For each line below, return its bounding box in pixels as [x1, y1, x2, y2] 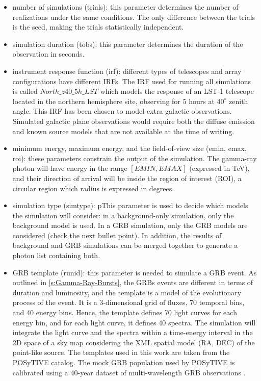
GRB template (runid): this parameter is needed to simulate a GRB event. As [12, 267, 257, 277]
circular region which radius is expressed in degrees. [12, 183, 174, 193]
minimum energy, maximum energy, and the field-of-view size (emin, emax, [12, 143, 247, 154]
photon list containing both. [12, 250, 100, 261]
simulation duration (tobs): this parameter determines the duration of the [12, 38, 243, 49]
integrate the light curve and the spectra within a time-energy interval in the [12, 327, 253, 338]
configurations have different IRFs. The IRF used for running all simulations [12, 75, 251, 86]
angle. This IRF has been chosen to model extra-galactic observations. [12, 106, 232, 116]
